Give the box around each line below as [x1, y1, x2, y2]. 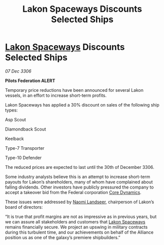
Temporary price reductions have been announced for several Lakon [5, 87, 143, 93]
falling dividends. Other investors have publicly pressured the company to [5, 184, 154, 190]
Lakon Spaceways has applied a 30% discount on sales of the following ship [5, 102, 160, 108]
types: [5, 107, 18, 113]
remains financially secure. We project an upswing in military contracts [5, 224, 148, 230]
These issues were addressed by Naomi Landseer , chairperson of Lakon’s [5, 199, 154, 205]
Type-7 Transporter [5, 145, 45, 151]
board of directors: [5, 204, 43, 210]
